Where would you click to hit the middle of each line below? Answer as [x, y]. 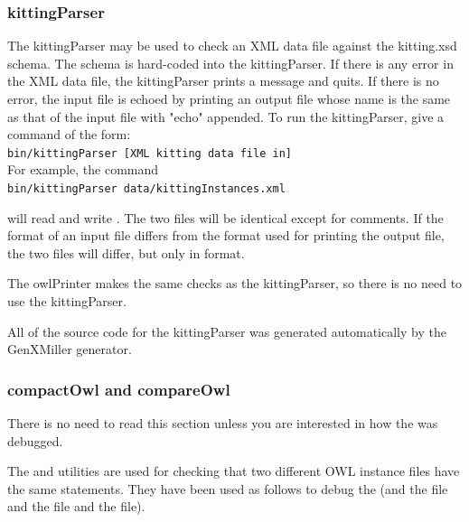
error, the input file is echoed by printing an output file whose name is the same [229, 98]
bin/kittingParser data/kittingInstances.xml [146, 189]
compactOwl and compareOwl [119, 389]
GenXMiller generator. [70, 349]
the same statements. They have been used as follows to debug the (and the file [228, 488]
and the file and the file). [76, 506]
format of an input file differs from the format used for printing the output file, [226, 235]
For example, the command [83, 169]
